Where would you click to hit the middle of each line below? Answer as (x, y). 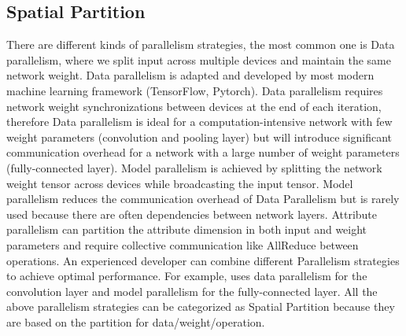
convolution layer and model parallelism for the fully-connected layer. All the (192, 291)
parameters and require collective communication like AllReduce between (183, 244)
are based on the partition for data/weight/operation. (136, 321)
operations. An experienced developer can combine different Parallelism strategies (203, 260)
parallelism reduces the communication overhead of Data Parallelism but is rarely (203, 199)
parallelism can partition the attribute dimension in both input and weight (187, 229)
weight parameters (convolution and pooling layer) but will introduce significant (199, 137)
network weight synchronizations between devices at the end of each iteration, (194, 106)
